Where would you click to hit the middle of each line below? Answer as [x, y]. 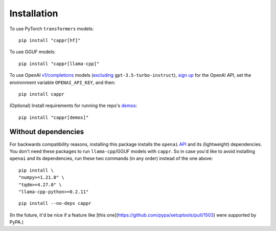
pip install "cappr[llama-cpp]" [59, 64]
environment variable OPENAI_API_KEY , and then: [62, 82]
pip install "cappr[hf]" [50, 40]
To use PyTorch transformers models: [52, 29]
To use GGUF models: [32, 52]
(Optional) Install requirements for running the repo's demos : [73, 106]
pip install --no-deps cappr [55, 203]
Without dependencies [47, 132]
